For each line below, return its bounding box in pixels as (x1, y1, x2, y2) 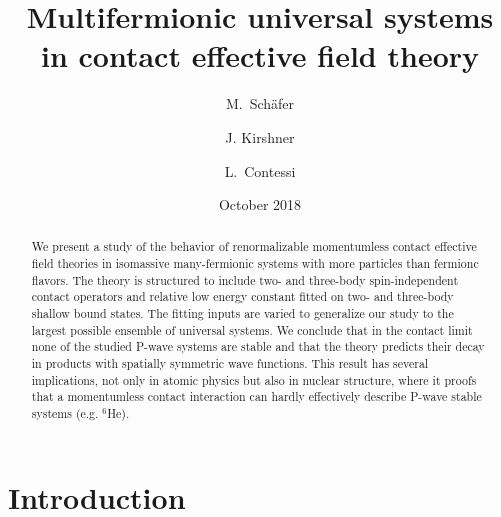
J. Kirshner (225, 126, 295, 147)
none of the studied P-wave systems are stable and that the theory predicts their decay (31, 338, 485, 355)
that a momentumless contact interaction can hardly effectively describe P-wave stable (31, 388, 482, 405)
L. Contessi (224, 160, 296, 181)
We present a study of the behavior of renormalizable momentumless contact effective (31, 238, 477, 255)
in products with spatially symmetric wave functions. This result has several (31, 355, 429, 372)
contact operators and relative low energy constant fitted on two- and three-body (31, 288, 454, 305)
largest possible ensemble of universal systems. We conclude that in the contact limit (31, 321, 473, 338)
